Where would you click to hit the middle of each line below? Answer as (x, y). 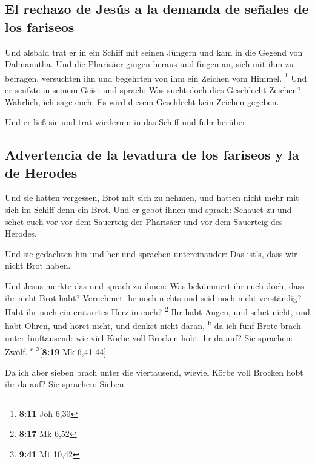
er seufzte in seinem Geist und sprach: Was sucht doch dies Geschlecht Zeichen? (153, 90)
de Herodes (41, 172)
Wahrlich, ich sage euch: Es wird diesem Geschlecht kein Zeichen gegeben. (142, 101)
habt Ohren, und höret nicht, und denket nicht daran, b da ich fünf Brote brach (153, 325)
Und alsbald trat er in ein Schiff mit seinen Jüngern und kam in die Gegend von (154, 52)
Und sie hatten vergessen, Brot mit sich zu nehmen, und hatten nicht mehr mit (152, 198)
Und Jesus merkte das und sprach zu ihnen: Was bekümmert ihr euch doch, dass (155, 285)
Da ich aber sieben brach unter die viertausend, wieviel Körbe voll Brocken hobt (154, 372)
